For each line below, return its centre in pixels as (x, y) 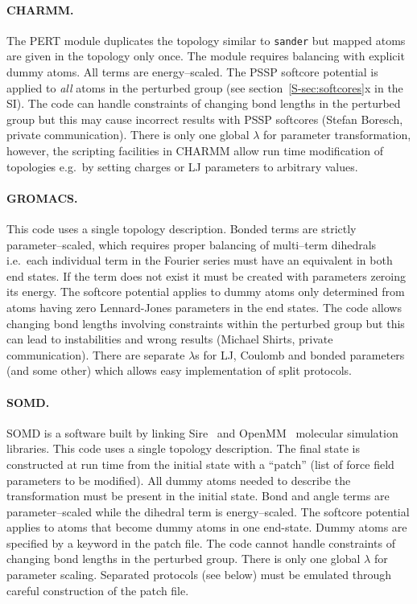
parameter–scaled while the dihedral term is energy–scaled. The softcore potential (208, 511)
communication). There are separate (96, 354)
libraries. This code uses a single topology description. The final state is (183, 448)
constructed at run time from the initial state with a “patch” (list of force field (200, 464)
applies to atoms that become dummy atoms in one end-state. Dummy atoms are (207, 527)
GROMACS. (42, 197)
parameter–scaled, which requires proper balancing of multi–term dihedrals (192, 244)
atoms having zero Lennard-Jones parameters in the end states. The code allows (204, 307)
